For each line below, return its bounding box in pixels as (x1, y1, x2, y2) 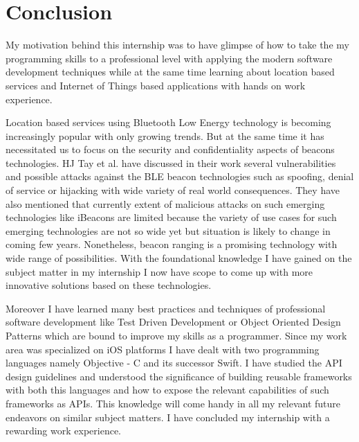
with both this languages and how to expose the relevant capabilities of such (6, 382, 329, 397)
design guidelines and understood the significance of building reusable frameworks (6, 369, 352, 383)
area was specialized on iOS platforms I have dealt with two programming (6, 342, 320, 356)
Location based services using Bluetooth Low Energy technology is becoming (6, 115, 331, 130)
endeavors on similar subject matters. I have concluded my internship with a (6, 409, 330, 424)
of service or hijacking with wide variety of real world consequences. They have (6, 183, 340, 197)
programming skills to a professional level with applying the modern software (6, 51, 333, 65)
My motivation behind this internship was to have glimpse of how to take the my (6, 37, 349, 52)
